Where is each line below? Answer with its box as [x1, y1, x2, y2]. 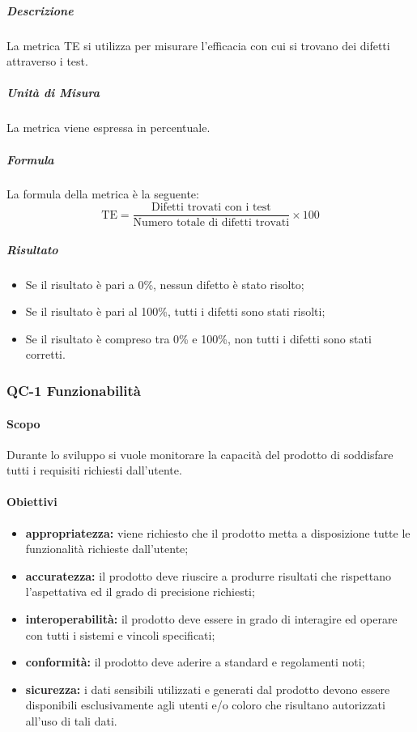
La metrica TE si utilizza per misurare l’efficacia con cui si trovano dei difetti [6, 36, 390, 53]
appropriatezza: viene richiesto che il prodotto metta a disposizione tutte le [25, 524, 411, 541]
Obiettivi [6, 493, 57, 510]
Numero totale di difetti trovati [133, 217, 290, 229]
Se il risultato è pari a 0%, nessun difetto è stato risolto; [25, 275, 304, 292]
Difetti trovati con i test [151, 202, 271, 214]
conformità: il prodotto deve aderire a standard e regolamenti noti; [25, 653, 365, 670]
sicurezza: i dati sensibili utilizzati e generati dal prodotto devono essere [25, 680, 390, 697]
